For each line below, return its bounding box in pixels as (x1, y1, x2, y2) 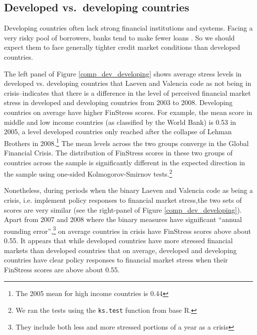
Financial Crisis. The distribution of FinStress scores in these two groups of (4, 147, 233, 157)
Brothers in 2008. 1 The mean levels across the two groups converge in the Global (4, 136, 249, 148)
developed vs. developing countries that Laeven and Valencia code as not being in (4, 78, 252, 88)
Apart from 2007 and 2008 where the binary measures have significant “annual (4, 214, 242, 224)
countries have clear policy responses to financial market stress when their (4, 255, 228, 265)
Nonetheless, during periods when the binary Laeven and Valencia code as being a (4, 185, 253, 195)
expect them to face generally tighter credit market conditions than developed (4, 42, 240, 52)
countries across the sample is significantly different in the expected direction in (4, 157, 245, 167)
